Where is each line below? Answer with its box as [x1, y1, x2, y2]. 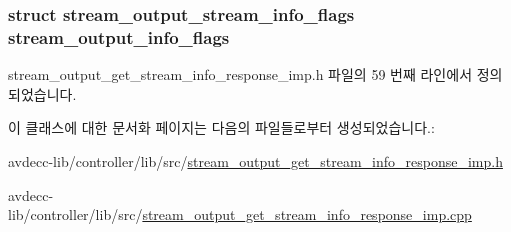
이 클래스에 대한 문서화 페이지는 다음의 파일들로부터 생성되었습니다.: [8, 117, 435, 138]
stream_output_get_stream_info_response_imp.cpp [142, 204, 472, 225]
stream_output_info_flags [8, 24, 230, 49]
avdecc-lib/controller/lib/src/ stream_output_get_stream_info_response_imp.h [8, 150, 503, 171]
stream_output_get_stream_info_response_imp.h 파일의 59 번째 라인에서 [8, 64, 473, 85]
